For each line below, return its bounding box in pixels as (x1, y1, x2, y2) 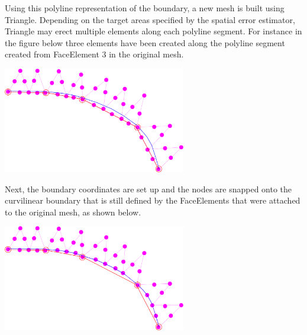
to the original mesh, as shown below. (5, 205, 141, 218)
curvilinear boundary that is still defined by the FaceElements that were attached (5, 194, 300, 207)
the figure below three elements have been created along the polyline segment (5, 36, 285, 49)
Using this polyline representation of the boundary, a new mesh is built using (5, 2, 285, 14)
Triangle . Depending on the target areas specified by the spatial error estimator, (5, 13, 295, 25)
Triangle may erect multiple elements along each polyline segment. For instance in (5, 25, 302, 37)
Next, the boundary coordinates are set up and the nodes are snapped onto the (5, 182, 292, 195)
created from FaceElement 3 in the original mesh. (5, 48, 184, 60)
